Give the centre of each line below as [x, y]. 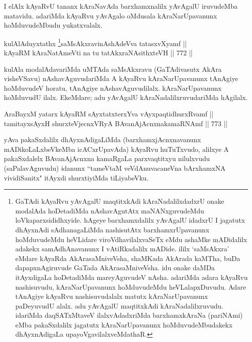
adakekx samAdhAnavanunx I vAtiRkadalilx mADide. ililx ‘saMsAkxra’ [122, 249]
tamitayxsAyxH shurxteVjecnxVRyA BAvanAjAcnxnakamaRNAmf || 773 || [116, 123]
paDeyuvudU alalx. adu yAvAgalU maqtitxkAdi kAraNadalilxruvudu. [119, 305]
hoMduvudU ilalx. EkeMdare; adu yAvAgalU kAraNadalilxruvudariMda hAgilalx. [126, 97]
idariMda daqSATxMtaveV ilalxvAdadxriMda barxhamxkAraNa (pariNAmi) [129, 315]
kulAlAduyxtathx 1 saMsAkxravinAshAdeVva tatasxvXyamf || [95, 42]
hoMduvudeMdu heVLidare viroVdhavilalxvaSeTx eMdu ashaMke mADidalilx [131, 239]
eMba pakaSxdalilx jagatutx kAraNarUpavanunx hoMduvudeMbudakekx [124, 324]
